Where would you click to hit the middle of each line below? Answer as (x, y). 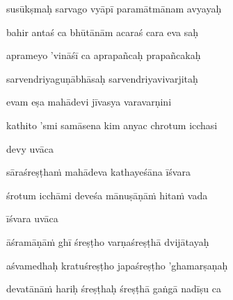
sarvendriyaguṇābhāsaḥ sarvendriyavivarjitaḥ (102, 78)
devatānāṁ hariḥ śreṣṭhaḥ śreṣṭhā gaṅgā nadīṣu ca (114, 289)
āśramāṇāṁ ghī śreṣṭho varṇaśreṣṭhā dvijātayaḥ (108, 241)
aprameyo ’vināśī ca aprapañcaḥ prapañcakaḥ (104, 55)
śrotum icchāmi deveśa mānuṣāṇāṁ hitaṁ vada (107, 195)
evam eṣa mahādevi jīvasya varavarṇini (89, 102)
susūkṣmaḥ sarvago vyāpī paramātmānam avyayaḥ (114, 8)
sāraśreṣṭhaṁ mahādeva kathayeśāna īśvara (98, 172)
